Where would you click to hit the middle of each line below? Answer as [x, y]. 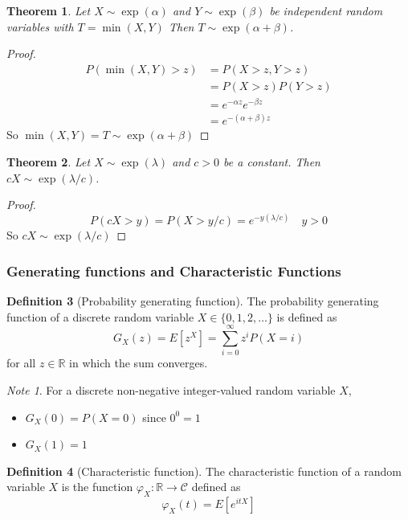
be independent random [326, 10]
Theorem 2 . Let [49, 162]
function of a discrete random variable [100, 316]
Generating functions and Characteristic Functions [174, 270]
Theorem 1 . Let [49, 10]
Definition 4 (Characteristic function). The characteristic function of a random [204, 471]
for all [21, 363]
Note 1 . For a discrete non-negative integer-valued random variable [171, 390]
